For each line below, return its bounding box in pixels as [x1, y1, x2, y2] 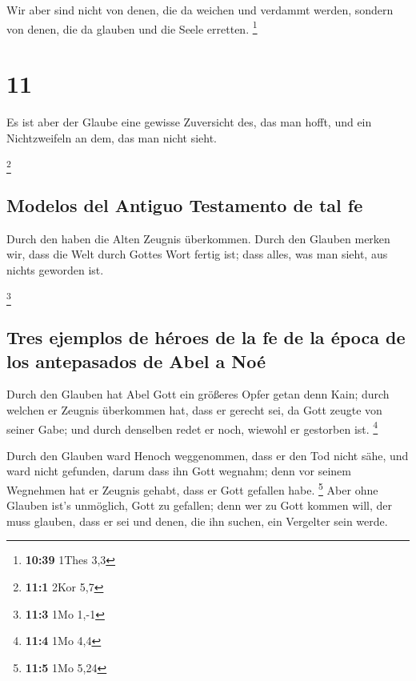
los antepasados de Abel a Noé [6, 348, 266, 373]
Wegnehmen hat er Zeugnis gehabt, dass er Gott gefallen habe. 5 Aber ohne [6, 479, 378, 498]
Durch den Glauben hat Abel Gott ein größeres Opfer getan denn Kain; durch [6, 386, 390, 403]
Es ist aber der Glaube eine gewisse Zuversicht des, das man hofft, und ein [6, 113, 372, 130]
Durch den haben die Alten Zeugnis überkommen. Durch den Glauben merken [6, 230, 390, 246]
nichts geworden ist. [6, 261, 104, 278]
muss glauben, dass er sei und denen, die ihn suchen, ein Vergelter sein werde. [6, 512, 388, 529]
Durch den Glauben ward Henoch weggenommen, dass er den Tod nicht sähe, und [6, 447, 409, 463]
